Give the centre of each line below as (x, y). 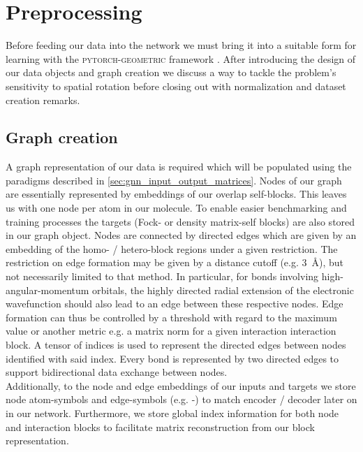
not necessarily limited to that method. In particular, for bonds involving (162, 276)
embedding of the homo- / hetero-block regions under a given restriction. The (172, 248)
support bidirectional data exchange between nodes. (117, 372)
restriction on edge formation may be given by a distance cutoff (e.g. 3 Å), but (175, 262)
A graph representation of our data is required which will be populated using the (179, 167)
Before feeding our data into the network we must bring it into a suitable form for (181, 45)
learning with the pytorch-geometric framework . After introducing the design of (181, 58)
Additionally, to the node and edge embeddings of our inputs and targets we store (181, 385)
